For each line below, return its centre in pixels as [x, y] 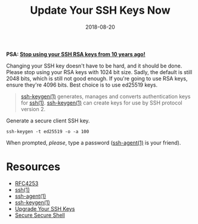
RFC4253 [27, 183]
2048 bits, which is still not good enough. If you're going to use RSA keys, [97, 78]
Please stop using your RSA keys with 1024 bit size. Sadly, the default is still [99, 72]
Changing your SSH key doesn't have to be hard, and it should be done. [94, 66]
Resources [33, 167]
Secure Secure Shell [40, 215]
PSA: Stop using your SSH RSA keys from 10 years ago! [76, 54]
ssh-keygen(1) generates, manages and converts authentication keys [106, 96]
